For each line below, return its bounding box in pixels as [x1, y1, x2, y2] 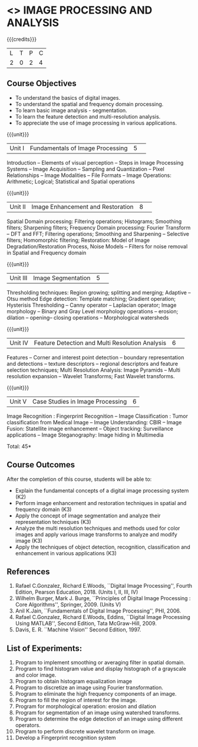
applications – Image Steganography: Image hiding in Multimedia [6, 431, 164, 438]
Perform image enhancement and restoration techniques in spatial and [15, 499, 187, 506]
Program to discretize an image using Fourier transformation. [15, 684, 164, 691]
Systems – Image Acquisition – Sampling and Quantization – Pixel [6, 165, 164, 172]
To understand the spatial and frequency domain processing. [15, 100, 164, 107]
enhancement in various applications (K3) [15, 549, 117, 556]
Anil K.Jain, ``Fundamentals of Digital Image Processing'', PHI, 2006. [15, 607, 181, 614]
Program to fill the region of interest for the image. [15, 697, 137, 704]
